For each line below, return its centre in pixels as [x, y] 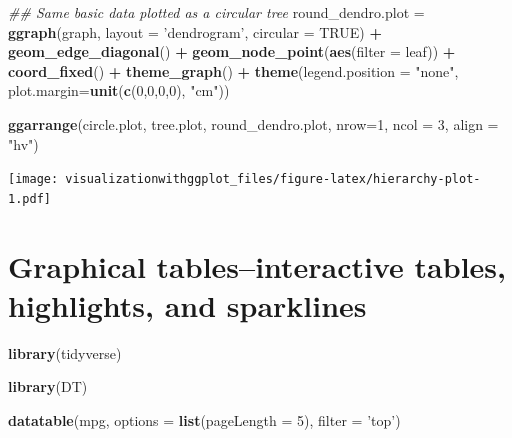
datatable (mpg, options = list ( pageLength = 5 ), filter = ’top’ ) [204, 419]
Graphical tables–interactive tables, [257, 265]
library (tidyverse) [65, 352]
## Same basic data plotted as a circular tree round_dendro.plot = [216, 12]
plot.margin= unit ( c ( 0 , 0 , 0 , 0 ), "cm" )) [119, 90]
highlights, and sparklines [187, 304]
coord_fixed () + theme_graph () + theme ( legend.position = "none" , [233, 70]
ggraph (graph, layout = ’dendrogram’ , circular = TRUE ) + [195, 31]
